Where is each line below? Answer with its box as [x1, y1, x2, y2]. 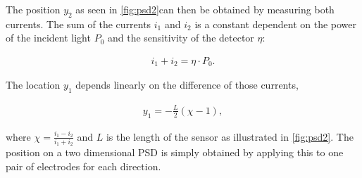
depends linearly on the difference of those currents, [75, 77, 299, 92]
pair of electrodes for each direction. [6, 158, 161, 173]
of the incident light [6, 30, 91, 45]
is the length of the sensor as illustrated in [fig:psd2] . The [106, 129, 354, 144]
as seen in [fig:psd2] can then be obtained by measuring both [75, 2, 335, 16]
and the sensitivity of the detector [107, 30, 254, 45]
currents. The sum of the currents [6, 16, 151, 31]
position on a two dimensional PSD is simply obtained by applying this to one [6, 145, 344, 160]
